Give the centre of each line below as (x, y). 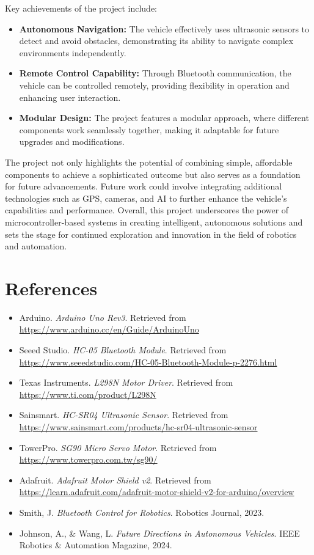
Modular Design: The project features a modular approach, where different (164, 118)
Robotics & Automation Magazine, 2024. (96, 545)
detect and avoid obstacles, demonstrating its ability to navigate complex (156, 41)
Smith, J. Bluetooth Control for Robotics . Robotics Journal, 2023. (142, 512)
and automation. (36, 246)
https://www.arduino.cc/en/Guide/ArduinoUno (109, 329)
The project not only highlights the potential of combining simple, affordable (149, 162)
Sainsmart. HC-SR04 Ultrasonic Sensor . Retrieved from (124, 415)
